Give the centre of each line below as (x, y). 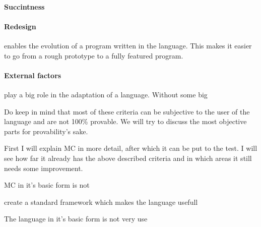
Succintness (24, 6)
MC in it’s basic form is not (47, 185)
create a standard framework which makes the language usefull (101, 202)
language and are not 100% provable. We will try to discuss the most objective (125, 121)
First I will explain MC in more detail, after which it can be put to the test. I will (131, 148)
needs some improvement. (44, 168)
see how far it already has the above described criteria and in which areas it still (128, 158)
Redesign (20, 26)
